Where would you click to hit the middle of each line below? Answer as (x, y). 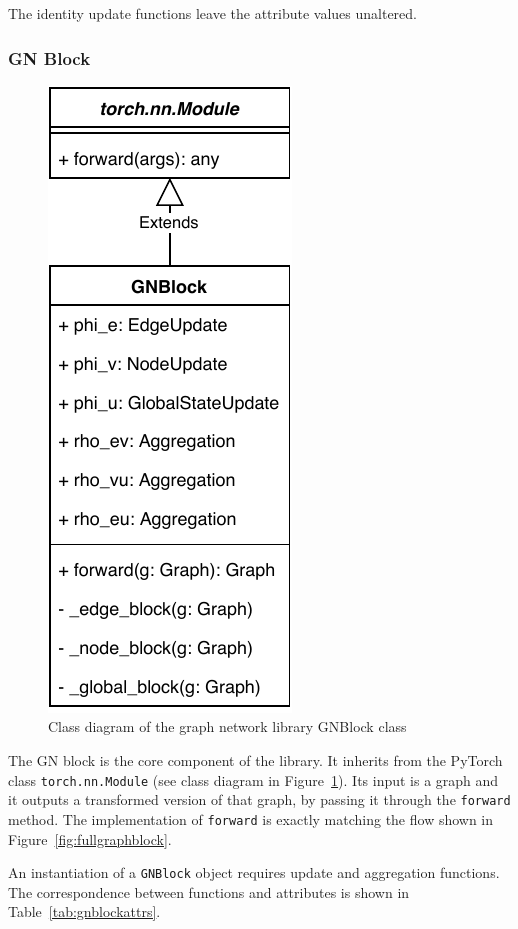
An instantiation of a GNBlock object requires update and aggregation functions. (254, 872)
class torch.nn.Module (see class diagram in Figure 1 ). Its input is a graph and (253, 779)
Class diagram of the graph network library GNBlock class (227, 726)
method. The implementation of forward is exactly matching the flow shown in (251, 818)
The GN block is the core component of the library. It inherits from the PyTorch (255, 760)
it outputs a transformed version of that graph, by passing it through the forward (259, 799)
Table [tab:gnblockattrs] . (84, 911)
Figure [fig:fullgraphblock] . (90, 838)
